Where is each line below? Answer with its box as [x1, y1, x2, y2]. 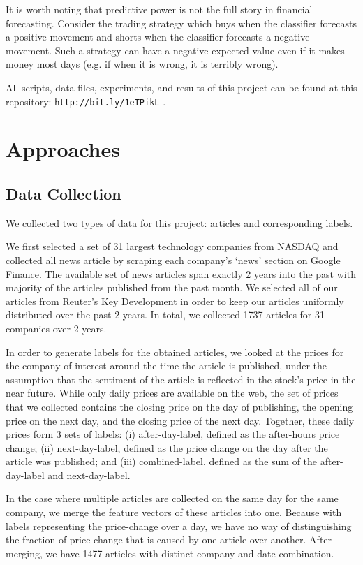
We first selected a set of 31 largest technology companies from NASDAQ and [6, 239, 339, 254]
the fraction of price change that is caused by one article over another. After [6, 532, 332, 547]
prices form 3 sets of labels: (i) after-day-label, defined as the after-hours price [6, 427, 340, 441]
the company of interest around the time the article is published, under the [6, 358, 327, 373]
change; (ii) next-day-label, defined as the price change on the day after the [6, 440, 328, 455]
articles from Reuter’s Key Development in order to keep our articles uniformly [6, 293, 344, 308]
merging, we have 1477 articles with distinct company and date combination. [6, 545, 334, 560]
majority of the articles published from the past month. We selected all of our [6, 280, 338, 295]
